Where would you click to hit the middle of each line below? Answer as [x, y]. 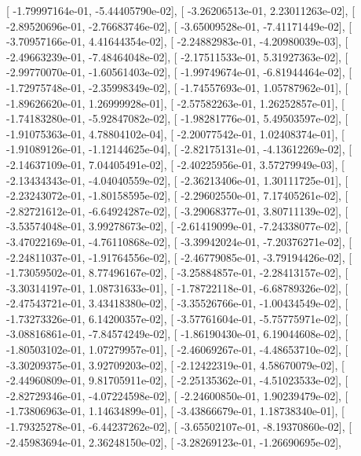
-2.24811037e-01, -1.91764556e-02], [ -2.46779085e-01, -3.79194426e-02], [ [179, 257]
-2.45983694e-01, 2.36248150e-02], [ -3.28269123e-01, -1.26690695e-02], [174, 441]
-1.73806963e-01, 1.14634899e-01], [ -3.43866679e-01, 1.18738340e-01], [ [175, 411]
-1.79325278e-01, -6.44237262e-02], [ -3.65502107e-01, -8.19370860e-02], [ [179, 427]
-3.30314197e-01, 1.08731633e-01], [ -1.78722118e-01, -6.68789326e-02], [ [177, 287]
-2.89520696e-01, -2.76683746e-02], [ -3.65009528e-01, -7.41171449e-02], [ [179, 26]
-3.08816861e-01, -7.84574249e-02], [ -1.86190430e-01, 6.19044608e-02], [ [177, 334]
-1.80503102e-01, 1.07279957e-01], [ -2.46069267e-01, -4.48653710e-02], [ [177, 349]
